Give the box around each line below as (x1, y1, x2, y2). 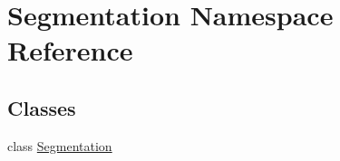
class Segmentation (7, 136, 112, 155)
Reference (7, 32, 133, 69)
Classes (7, 93, 76, 121)
